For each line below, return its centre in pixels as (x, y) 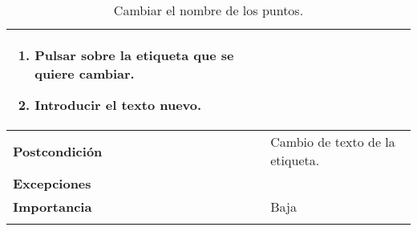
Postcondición (58, 151)
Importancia (53, 207)
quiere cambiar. (85, 73)
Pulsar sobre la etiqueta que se (134, 55)
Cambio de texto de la (333, 142)
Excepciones (52, 183)
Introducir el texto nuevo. (118, 105)
